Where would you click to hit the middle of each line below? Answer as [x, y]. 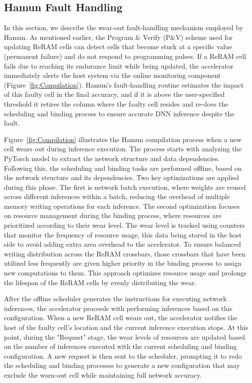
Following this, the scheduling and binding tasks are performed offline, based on [123, 168]
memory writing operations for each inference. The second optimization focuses [122, 206]
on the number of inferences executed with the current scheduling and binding [120, 346]
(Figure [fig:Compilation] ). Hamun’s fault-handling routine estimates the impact [124, 84]
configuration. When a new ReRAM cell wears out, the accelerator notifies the [121, 318]
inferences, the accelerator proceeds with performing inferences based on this [118, 308]
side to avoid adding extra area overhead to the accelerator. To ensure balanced [123, 244]
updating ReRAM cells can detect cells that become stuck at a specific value [118, 46]
